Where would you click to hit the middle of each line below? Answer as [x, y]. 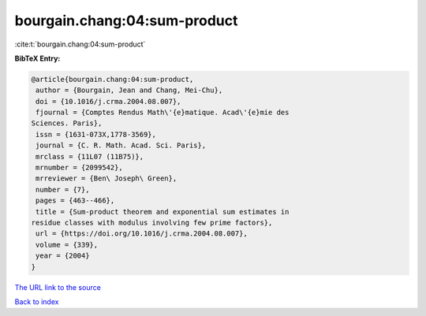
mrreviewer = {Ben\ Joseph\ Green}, [106, 178]
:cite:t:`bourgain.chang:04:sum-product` [80, 44]
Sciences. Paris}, [67, 123]
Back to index [37, 301]
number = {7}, [63, 190]
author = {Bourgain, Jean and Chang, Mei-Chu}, [129, 90]
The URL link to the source [58, 287]
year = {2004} [63, 256]
